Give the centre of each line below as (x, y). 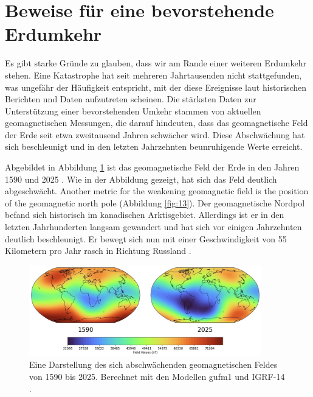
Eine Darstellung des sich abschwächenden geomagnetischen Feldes (153, 364)
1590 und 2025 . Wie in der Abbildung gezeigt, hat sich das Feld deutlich (141, 179)
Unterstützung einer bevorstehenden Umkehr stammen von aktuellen (133, 111)
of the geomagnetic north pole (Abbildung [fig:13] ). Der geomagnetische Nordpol (155, 202)
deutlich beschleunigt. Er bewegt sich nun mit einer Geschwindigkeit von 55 (146, 238)
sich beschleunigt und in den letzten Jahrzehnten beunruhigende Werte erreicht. (154, 146)
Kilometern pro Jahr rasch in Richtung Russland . (98, 251)
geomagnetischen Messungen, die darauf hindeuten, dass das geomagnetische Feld (156, 123)
